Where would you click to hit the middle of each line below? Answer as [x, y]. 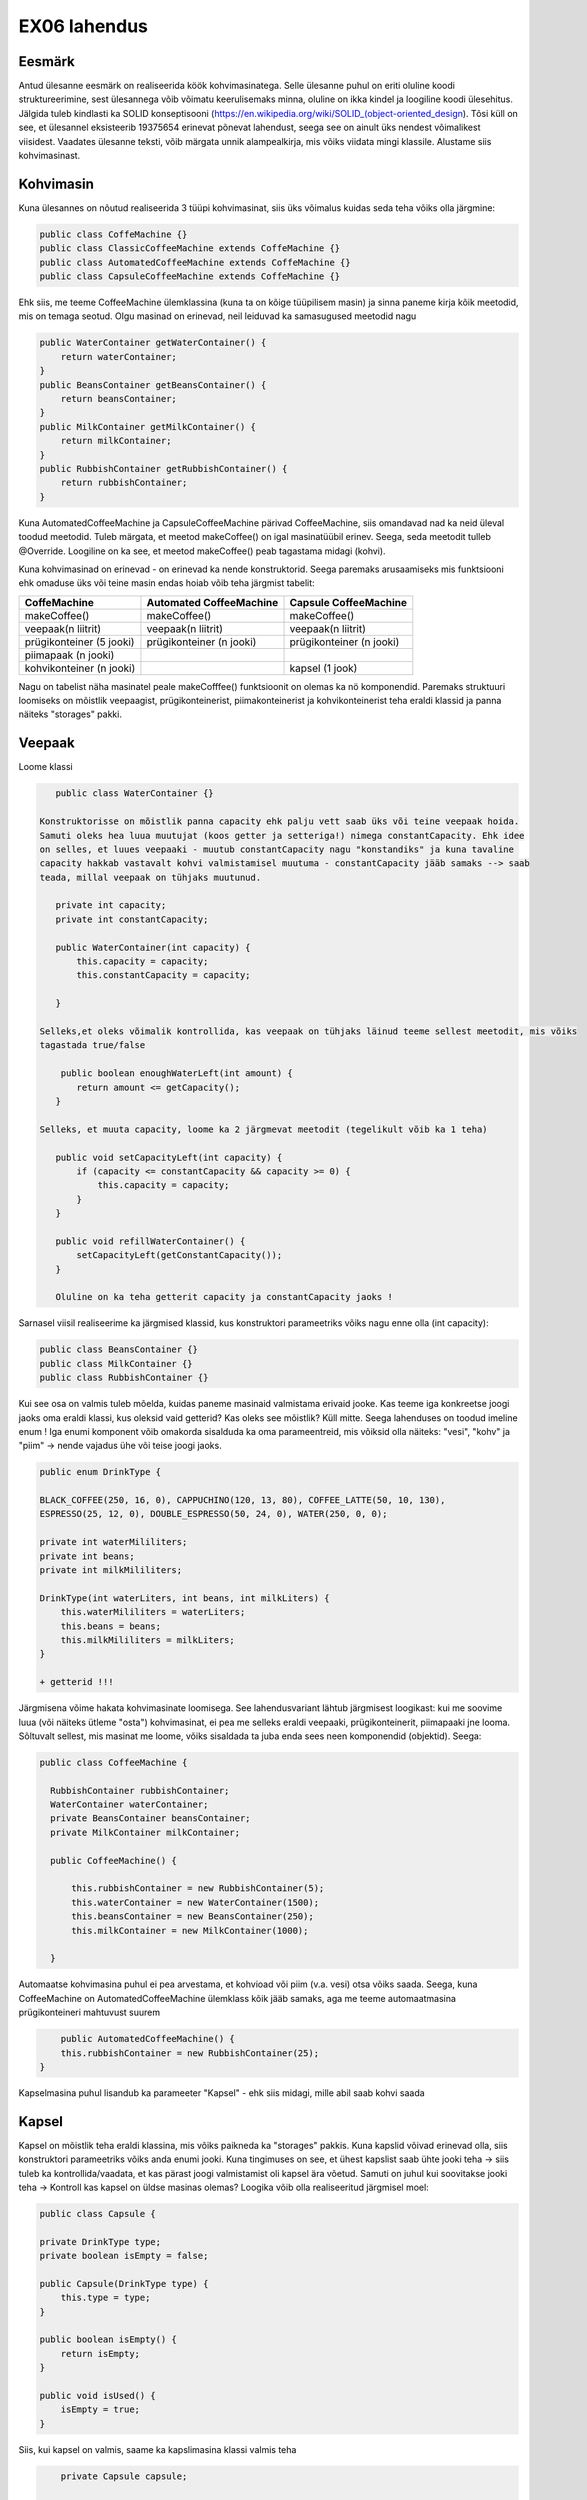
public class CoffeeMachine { [113, 1762]
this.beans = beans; [111, 1626]
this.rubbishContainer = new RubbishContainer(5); [198, 1888]
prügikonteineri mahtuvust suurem [89, 2012]
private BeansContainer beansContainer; [150, 1818]
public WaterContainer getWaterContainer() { [153, 343]
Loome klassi [46, 767]
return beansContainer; [118, 398]
